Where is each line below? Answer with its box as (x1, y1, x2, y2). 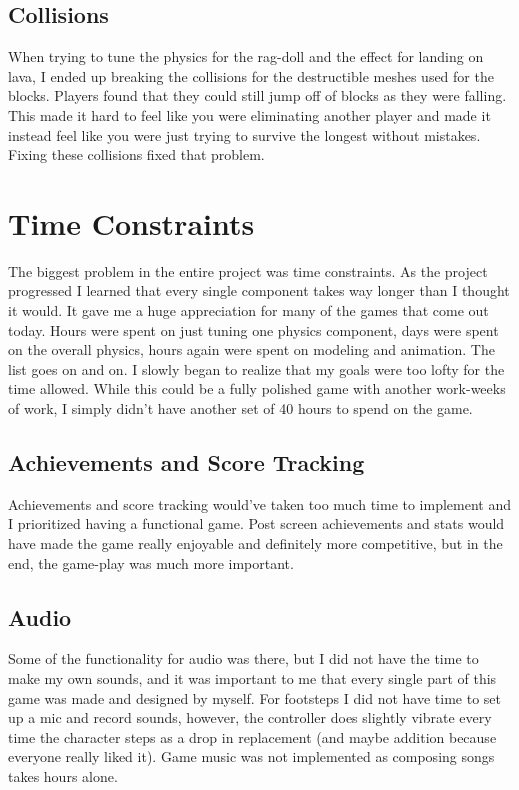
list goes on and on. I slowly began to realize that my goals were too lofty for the (8, 358, 505, 379)
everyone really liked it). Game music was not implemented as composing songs (8, 746, 495, 767)
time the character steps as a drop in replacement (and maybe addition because (8, 726, 497, 747)
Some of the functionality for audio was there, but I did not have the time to (8, 648, 479, 669)
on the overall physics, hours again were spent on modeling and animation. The (8, 339, 495, 360)
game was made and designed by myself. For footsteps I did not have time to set (8, 687, 501, 708)
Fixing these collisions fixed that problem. (8, 144, 265, 165)
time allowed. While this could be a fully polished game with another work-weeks (8, 378, 506, 399)
